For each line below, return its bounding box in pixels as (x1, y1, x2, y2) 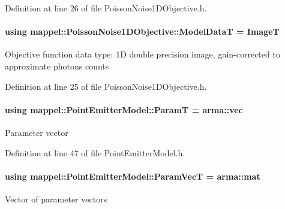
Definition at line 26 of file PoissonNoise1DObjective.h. (5, 2, 207, 14)
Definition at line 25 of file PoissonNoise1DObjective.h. (5, 80, 207, 92)
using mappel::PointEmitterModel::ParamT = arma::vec (5, 103, 243, 116)
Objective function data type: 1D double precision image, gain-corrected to (5, 48, 280, 60)
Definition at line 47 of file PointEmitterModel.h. (5, 146, 185, 159)
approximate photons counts (5, 59, 109, 72)
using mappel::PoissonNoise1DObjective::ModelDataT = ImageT (5, 25, 280, 38)
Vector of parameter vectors (5, 192, 107, 205)
